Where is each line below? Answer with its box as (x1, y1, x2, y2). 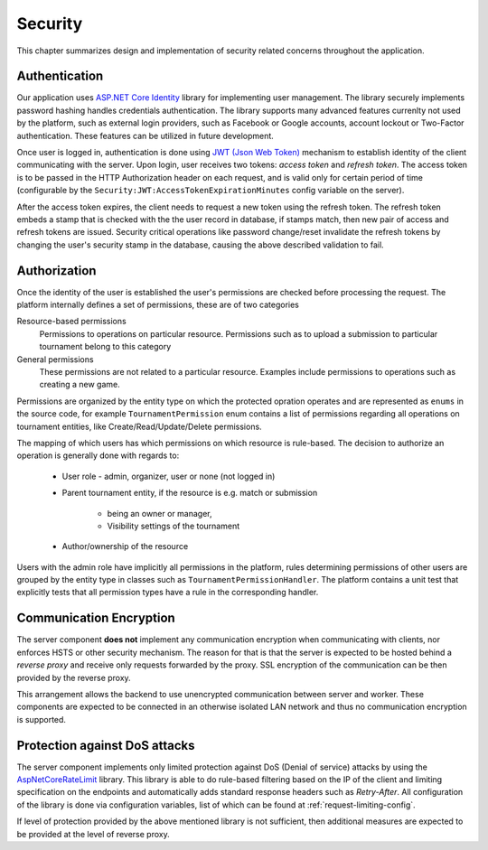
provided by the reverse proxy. (16, 672, 131, 683)
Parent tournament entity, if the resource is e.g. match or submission (61, 488, 318, 499)
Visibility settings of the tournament (107, 520, 240, 531)
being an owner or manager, (107, 508, 212, 518)
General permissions (16, 353, 94, 365)
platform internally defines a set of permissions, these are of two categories (16, 299, 300, 311)
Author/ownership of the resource (61, 541, 189, 552)
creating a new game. (39, 379, 121, 390)
